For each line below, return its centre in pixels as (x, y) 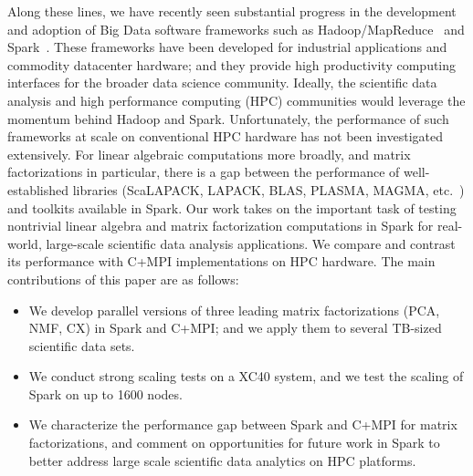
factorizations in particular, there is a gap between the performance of (204, 172)
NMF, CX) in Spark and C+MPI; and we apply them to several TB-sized (235, 328)
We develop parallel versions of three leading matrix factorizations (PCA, (234, 310)
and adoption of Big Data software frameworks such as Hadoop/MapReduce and (236, 29)
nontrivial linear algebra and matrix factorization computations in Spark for (221, 226)
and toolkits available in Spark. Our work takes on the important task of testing (232, 207)
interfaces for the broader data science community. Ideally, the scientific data (222, 83)
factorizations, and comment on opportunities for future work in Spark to (234, 443)
